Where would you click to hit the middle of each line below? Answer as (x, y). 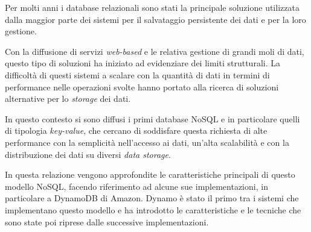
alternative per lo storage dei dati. (68, 99)
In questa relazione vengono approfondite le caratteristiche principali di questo (150, 174)
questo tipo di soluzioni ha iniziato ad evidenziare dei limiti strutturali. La (143, 63)
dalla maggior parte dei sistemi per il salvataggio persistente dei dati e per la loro (155, 19)
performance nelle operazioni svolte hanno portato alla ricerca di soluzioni (142, 86)
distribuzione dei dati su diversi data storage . (88, 154)
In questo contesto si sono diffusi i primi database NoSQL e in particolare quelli (152, 118)
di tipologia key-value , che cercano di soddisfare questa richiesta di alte (136, 130)
